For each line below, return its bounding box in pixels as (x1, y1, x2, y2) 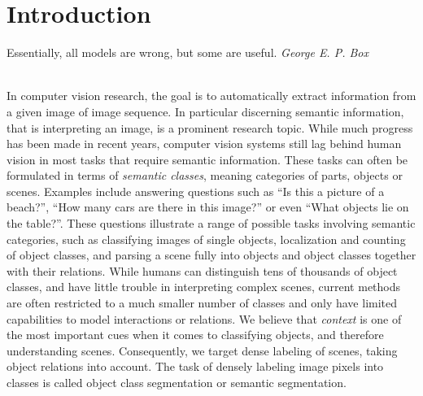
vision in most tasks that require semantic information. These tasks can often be (7, 150, 408, 168)
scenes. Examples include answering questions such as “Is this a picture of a (7, 182, 385, 199)
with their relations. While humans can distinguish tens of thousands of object (7, 262, 398, 279)
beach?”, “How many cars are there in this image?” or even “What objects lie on (7, 198, 409, 215)
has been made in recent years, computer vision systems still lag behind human (7, 135, 402, 152)
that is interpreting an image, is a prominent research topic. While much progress (7, 119, 413, 136)
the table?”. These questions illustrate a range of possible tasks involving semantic (7, 215, 416, 232)
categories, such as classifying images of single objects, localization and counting (7, 230, 406, 247)
